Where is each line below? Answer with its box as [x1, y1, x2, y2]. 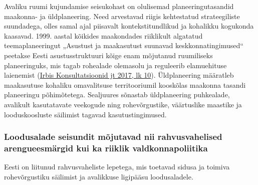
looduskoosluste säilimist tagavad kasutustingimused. [4, 109, 167, 119]
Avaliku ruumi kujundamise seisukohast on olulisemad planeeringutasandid [4, 1, 234, 11]
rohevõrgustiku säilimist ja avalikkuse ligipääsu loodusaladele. [4, 171, 193, 181]
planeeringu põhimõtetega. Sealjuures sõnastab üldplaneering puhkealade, [4, 89, 230, 100]
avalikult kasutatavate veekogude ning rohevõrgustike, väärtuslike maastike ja [4, 99, 242, 109]
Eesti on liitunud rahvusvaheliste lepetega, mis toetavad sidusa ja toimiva [4, 161, 230, 172]
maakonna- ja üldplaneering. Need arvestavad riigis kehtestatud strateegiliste [4, 11, 240, 21]
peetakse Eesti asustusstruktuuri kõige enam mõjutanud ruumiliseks [4, 50, 213, 60]
